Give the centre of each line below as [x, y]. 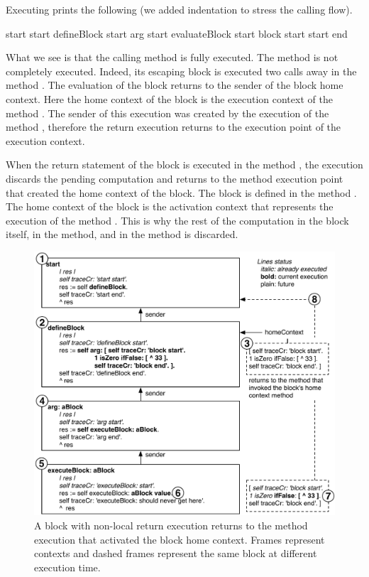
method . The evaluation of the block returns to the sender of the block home [175, 85]
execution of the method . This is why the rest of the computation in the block [177, 220]
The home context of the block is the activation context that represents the [170, 206]
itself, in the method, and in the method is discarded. [122, 234]
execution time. [67, 567]
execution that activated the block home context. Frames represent [180, 539]
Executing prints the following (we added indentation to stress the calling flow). [179, 9]
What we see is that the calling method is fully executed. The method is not [172, 57]
